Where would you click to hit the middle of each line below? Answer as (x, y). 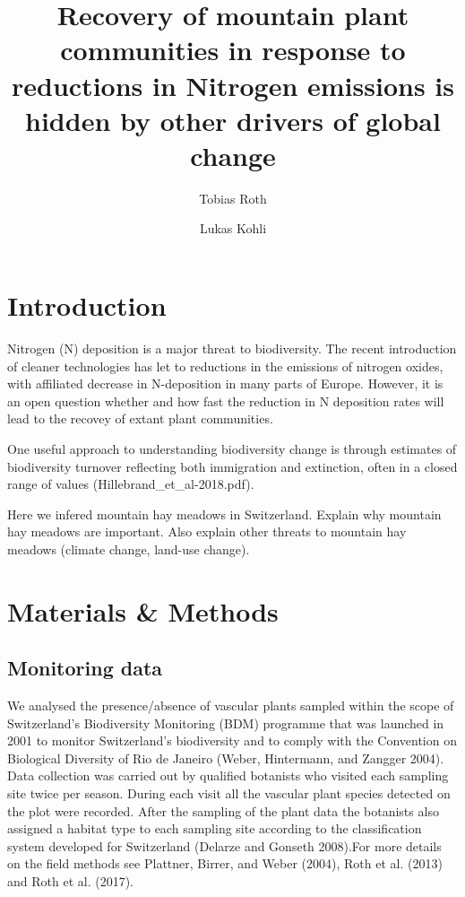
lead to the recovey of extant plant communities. (140, 418)
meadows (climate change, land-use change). (129, 549)
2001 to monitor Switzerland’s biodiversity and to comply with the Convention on (232, 740)
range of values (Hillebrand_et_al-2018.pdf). (131, 484)
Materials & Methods (143, 610)
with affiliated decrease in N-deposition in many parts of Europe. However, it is (225, 383)
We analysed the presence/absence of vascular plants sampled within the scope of (231, 705)
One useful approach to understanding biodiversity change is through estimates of (232, 448)
